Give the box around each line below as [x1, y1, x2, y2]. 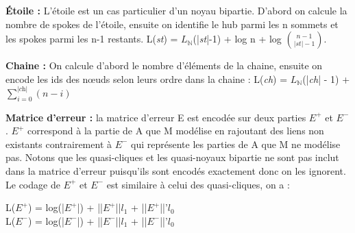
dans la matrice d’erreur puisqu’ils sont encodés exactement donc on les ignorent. [5, 163, 346, 177]
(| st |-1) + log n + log [193, 32, 282, 46]
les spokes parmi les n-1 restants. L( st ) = [5, 32, 178, 46]
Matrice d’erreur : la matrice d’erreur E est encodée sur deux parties [5, 110, 306, 124]
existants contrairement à [5, 136, 112, 151]
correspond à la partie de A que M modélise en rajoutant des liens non [27, 123, 324, 138]
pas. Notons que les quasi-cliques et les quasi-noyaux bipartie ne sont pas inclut [5, 150, 339, 164]
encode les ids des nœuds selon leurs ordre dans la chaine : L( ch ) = [5, 71, 288, 86]
